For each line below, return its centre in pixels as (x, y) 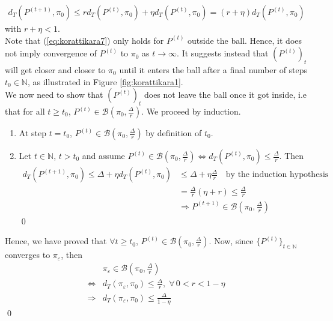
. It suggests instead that (223, 53)
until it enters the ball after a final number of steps (213, 70)
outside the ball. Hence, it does (245, 40)
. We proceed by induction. (191, 111)
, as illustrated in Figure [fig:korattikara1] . (105, 81)
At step (32, 133)
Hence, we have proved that (56, 241)
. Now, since (231, 241)
